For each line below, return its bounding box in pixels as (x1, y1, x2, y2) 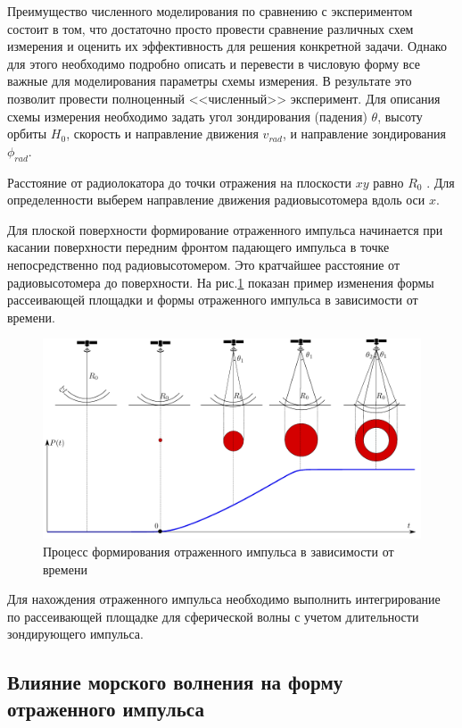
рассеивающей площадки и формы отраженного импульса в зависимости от (7, 290, 418, 309)
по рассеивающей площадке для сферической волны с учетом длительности (7, 607, 419, 625)
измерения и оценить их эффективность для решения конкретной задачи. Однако (7, 37, 447, 55)
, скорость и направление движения (66, 124, 259, 143)
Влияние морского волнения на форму (7, 668, 343, 696)
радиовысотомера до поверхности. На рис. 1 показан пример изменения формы (7, 272, 434, 291)
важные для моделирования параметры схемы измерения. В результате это (7, 71, 412, 90)
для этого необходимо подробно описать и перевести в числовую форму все (7, 54, 420, 72)
